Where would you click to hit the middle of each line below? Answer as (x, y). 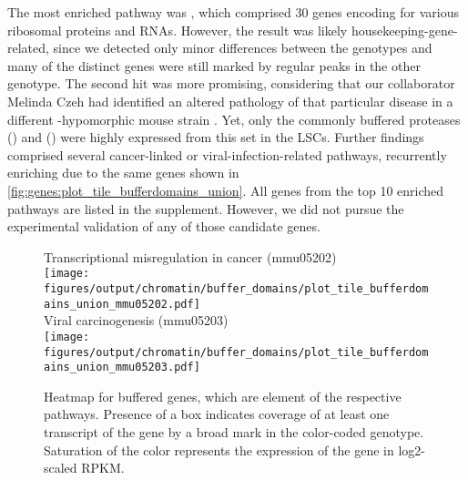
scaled (61, 468)
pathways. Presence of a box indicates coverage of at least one (217, 414)
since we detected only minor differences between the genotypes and (243, 48)
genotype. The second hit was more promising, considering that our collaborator (231, 83)
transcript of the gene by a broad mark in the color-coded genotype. (234, 432)
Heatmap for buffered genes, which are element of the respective (223, 396)
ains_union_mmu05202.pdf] (122, 304)
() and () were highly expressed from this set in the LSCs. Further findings (216, 137)
